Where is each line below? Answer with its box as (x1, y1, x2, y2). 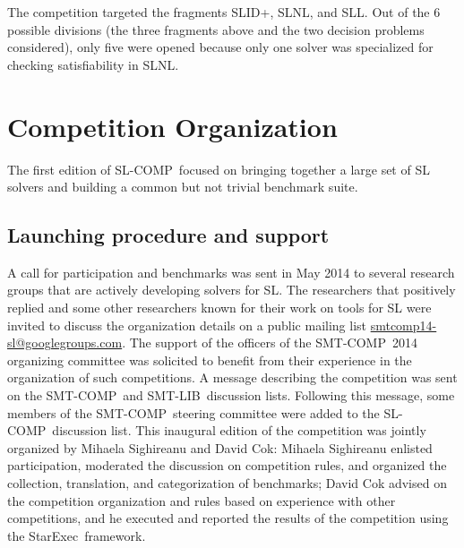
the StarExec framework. (7, 526, 146, 544)
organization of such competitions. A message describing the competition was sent (7, 368, 458, 387)
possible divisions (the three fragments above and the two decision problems (7, 20, 425, 39)
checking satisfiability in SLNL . (7, 55, 179, 73)
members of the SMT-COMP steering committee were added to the (7, 403, 380, 422)
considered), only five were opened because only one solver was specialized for (7, 38, 434, 56)
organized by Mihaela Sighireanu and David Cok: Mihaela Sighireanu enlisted (7, 438, 433, 457)
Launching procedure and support (7, 221, 330, 249)
